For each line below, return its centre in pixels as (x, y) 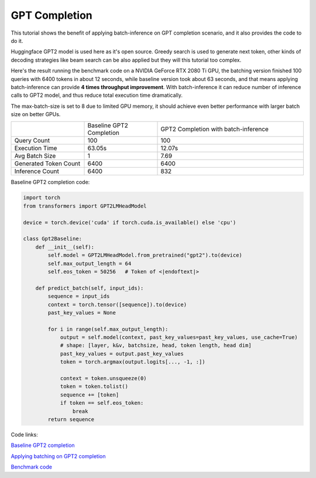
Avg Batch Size (35, 156)
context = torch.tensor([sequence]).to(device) (117, 304)
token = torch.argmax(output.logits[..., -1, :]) (133, 362)
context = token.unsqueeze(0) (103, 379)
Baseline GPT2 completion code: (50, 182)
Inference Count (37, 171)
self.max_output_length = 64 (90, 263)
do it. (17, 40)
